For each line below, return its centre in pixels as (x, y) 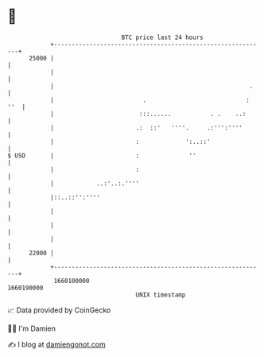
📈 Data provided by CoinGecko (59, 310)
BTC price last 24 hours (162, 37)
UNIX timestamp (161, 295)
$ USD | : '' (102, 155)
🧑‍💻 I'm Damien (32, 328)
